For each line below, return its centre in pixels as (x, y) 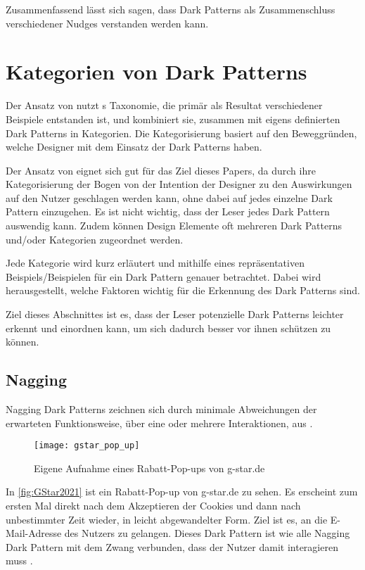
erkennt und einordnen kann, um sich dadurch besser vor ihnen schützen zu (168, 328)
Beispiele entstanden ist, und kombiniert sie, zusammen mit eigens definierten (173, 119)
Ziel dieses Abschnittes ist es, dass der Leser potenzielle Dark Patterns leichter (175, 314)
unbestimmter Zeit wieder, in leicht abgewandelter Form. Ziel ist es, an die (167, 519)
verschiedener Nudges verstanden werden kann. (107, 23)
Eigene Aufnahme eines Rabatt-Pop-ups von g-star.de (149, 468)
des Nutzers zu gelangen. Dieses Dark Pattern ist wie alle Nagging (207, 533)
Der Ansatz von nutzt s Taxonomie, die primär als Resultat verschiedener (164, 105)
